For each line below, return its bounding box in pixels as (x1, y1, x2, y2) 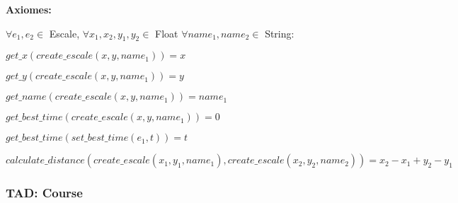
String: (265, 25, 294, 40)
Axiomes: (6, 2, 52, 16)
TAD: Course (6, 184, 83, 202)
